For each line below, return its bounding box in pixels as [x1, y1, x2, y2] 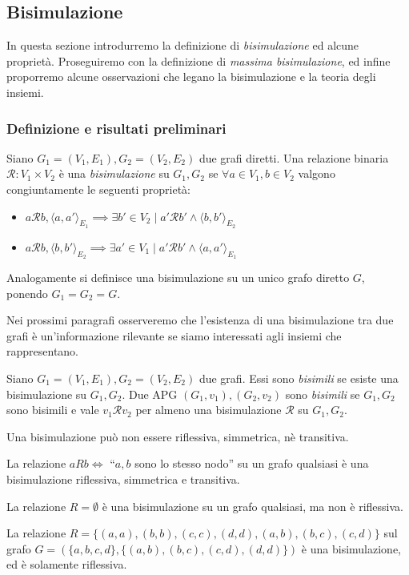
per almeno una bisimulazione [135, 401, 282, 418]
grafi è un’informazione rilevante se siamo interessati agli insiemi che [6, 327, 342, 344]
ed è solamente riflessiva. [6, 556, 127, 573]
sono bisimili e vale [6, 401, 99, 418]
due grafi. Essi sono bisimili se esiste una [198, 369, 399, 386]
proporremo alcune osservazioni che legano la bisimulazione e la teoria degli [6, 68, 376, 85]
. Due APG [122, 385, 178, 402]
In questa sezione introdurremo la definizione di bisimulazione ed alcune [6, 37, 359, 54]
